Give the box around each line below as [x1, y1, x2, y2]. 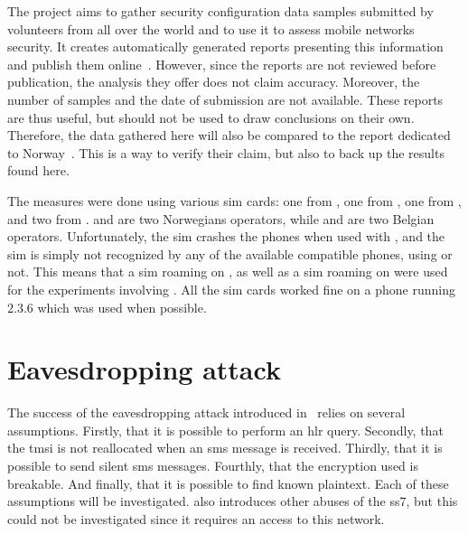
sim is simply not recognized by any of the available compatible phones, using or [7, 244, 453, 263]
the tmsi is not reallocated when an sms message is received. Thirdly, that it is [7, 438, 443, 457]
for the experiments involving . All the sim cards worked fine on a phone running [7, 279, 455, 298]
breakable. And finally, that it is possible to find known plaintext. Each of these [7, 473, 449, 492]
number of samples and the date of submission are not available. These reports [7, 89, 444, 108]
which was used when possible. [37, 297, 207, 316]
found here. [7, 161, 70, 180]
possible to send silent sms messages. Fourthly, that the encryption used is [7, 456, 418, 474]
